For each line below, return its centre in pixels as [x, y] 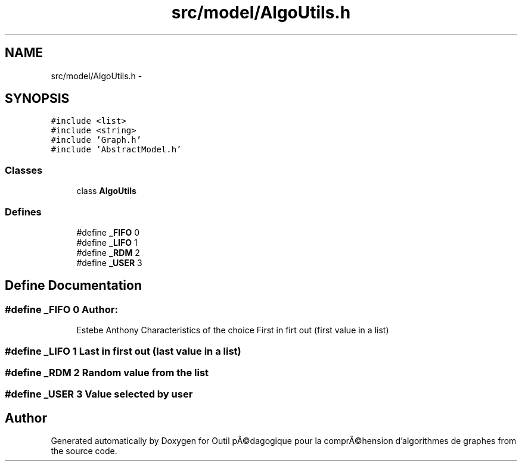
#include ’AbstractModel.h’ [116, 150]
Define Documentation [73, 286]
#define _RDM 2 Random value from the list [107, 372]
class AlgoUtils [106, 191]
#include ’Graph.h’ [96, 140]
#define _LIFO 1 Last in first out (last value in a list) [123, 351]
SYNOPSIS [37, 99]
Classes [24, 170]
